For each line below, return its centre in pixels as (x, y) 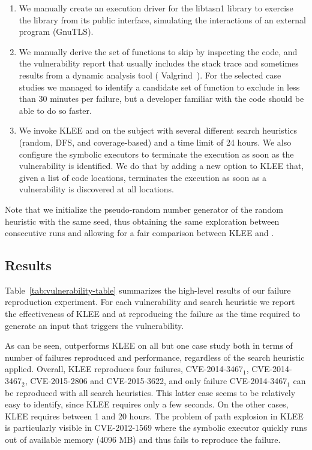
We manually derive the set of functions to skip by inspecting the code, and (158, 51)
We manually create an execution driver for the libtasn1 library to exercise (156, 8)
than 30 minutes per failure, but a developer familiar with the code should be (161, 99)
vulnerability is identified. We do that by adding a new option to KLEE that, (161, 166)
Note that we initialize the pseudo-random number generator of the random (144, 209)
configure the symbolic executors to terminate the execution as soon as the (156, 154)
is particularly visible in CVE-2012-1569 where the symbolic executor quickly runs (156, 428)
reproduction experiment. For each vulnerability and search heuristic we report (150, 302)
